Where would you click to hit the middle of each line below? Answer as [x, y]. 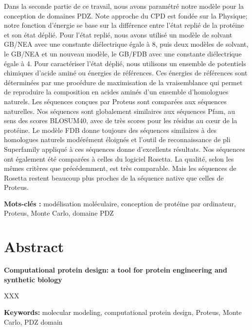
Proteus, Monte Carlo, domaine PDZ [59, 213]
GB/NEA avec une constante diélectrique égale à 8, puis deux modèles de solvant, [126, 44]
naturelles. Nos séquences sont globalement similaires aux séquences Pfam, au [119, 111]
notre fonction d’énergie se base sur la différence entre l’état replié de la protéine [124, 25]
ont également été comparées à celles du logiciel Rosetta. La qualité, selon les [119, 158]
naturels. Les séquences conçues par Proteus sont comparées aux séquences [115, 101]
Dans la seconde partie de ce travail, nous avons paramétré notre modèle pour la [124, 6]
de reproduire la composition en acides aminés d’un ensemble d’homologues [116, 92]
